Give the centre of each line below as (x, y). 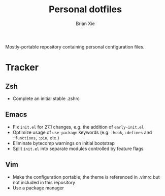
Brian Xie (85, 23)
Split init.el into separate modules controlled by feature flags (78, 149)
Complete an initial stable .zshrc (46, 99)
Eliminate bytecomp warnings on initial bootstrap (64, 143)
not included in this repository (44, 182)
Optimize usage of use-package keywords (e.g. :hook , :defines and (82, 132)
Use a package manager (38, 188)
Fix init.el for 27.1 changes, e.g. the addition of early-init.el (78, 127)
